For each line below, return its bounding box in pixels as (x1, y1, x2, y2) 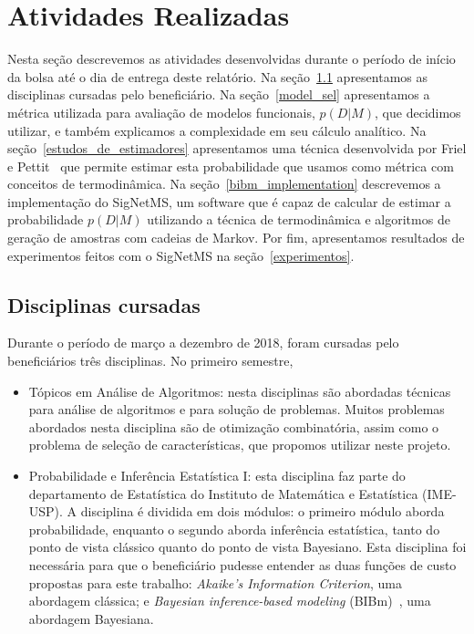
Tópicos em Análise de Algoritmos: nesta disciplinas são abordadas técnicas (28, 381, 451, 400)
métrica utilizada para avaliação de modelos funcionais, (7, 102, 315, 121)
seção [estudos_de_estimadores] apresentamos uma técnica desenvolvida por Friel (7, 139, 467, 158)
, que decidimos (375, 102, 461, 121)
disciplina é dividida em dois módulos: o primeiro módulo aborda (80, 502, 445, 521)
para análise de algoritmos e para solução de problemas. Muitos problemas (28, 400, 445, 419)
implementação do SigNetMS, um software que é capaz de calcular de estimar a (7, 192, 451, 211)
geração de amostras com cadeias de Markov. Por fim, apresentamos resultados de (7, 228, 465, 247)
